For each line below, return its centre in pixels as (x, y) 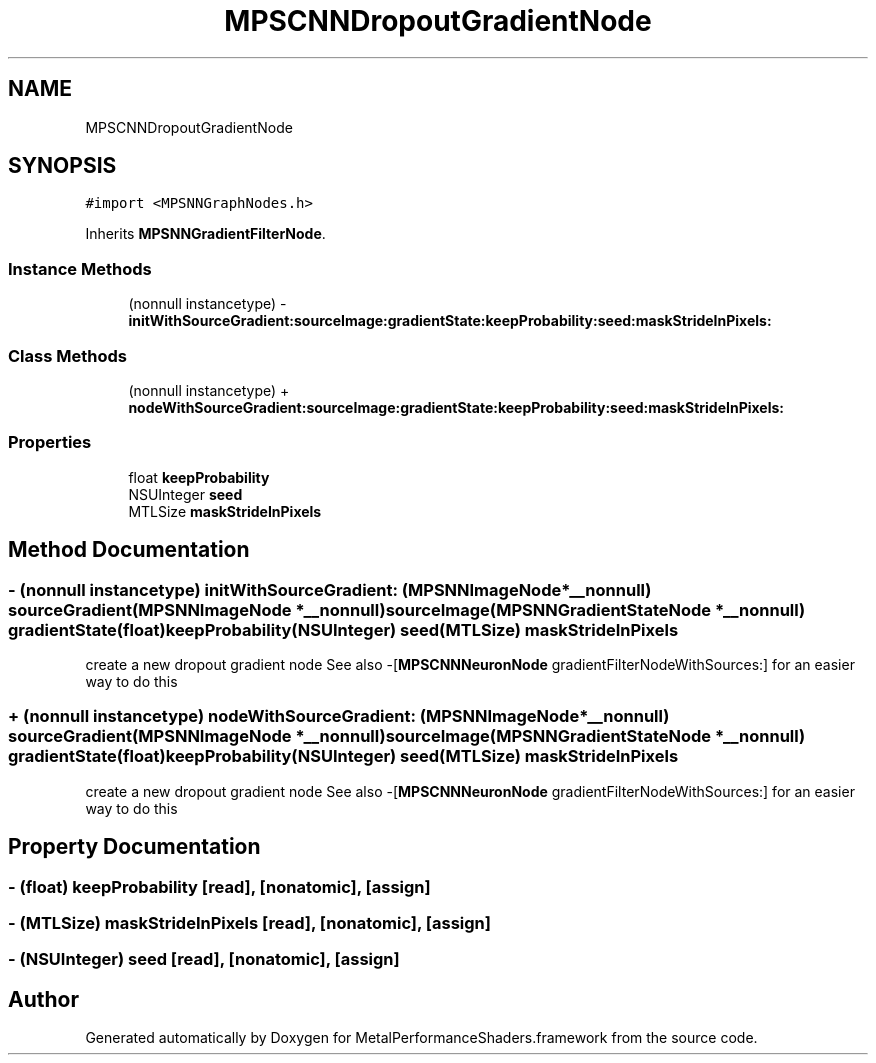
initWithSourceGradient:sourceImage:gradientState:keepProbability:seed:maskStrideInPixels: (450, 321)
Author (43, 999)
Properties (50, 442)
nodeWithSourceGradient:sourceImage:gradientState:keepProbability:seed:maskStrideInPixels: (456, 407)
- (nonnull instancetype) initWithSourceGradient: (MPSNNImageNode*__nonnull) (330, 589)
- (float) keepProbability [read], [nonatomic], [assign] (219, 886)
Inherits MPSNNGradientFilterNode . (205, 234)
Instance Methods (80, 268)
